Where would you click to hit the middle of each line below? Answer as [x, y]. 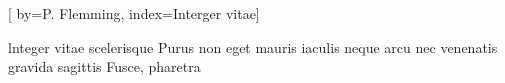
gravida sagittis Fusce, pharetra [104, 66]
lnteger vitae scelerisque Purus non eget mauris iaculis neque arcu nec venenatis [253, 46]
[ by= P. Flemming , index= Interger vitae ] [134, 13]
